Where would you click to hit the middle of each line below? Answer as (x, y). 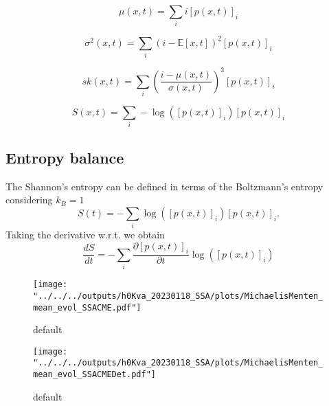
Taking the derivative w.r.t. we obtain (85, 235)
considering (29, 200)
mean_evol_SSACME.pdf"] (87, 307)
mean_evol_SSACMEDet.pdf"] (94, 375)
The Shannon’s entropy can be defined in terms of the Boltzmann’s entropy (164, 186)
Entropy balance (65, 157)
